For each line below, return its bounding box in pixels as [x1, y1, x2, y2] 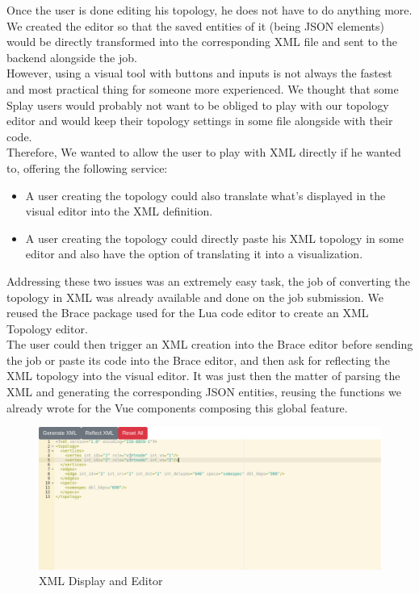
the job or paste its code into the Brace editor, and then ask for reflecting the [6, 351, 391, 368]
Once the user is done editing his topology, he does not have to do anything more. [6, 2, 413, 18]
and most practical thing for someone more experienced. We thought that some [6, 80, 399, 97]
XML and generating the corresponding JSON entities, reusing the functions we [6, 383, 401, 400]
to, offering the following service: [6, 159, 168, 176]
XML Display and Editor [39, 572, 163, 589]
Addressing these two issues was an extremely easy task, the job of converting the [6, 272, 411, 289]
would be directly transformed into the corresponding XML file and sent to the [6, 33, 398, 50]
